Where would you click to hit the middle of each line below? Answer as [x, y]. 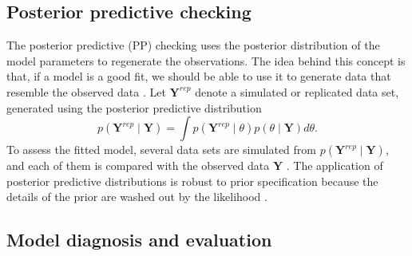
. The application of [335, 165]
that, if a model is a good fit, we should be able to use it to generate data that [199, 76]
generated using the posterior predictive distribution [134, 107]
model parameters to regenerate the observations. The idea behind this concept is [206, 60]
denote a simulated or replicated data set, [297, 91]
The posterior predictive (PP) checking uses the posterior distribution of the [193, 45]
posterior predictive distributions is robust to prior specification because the [192, 181]
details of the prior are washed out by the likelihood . [137, 197]
